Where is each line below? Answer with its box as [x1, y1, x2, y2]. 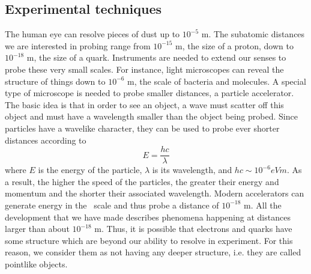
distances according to [5, 133, 86, 146]
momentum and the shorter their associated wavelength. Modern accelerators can [5, 187, 304, 199]
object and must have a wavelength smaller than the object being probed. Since [5, 110, 298, 123]
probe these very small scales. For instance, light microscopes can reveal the [5, 62, 284, 75]
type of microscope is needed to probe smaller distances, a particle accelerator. [5, 87, 294, 99]
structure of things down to [5, 75, 106, 87]
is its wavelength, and [152, 163, 232, 176]
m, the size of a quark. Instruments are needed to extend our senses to [26, 51, 286, 64]
